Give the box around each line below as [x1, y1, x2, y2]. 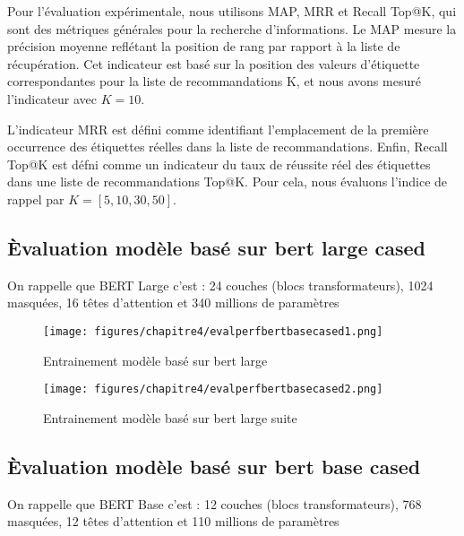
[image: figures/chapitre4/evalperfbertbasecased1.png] [43, 324, 383, 338]
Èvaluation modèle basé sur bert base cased [7, 452, 421, 480]
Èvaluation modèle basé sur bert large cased [7, 233, 426, 261]
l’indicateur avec [7, 89, 97, 108]
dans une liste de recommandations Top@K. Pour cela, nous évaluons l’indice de [7, 172, 448, 191]
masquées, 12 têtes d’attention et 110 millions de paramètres [7, 512, 339, 531]
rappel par [7, 189, 64, 208]
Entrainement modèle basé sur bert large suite [43, 408, 297, 427]
